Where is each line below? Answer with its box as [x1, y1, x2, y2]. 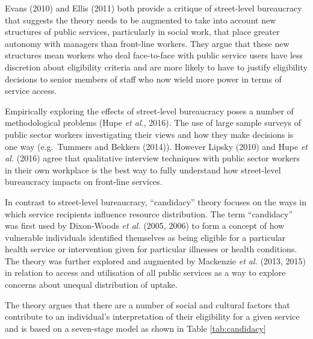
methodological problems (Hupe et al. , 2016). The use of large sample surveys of [5, 116, 302, 129]
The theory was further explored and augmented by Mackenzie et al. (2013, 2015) [5, 254, 306, 267]
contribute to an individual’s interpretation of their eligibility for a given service [5, 310, 300, 323]
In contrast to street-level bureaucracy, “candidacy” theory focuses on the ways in [5, 195, 307, 208]
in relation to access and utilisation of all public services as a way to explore [5, 266, 286, 279]
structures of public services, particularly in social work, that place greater [5, 25, 280, 38]
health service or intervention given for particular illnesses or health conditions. [5, 243, 297, 255]
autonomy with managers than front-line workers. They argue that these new [5, 37, 290, 49]
